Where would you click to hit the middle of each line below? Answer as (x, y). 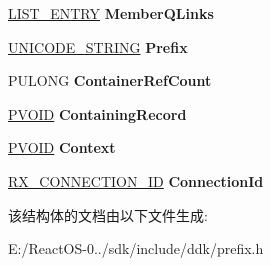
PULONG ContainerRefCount (110, 80)
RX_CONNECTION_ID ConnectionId (136, 180)
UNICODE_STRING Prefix (98, 46)
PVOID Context (62, 147)
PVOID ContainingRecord (97, 113)
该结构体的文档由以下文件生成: (108, 214)
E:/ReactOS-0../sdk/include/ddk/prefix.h (136, 248)
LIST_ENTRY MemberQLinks (111, 13)
